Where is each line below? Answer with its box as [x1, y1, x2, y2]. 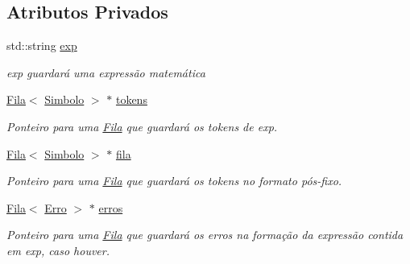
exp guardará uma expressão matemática [6, 64, 205, 80]
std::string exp [6, 37, 77, 54]
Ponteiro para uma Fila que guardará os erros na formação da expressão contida [6, 226, 404, 243]
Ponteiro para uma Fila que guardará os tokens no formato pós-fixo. [6, 172, 342, 189]
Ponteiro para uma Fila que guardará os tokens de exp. [6, 118, 278, 134]
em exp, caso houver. [6, 241, 110, 258]
